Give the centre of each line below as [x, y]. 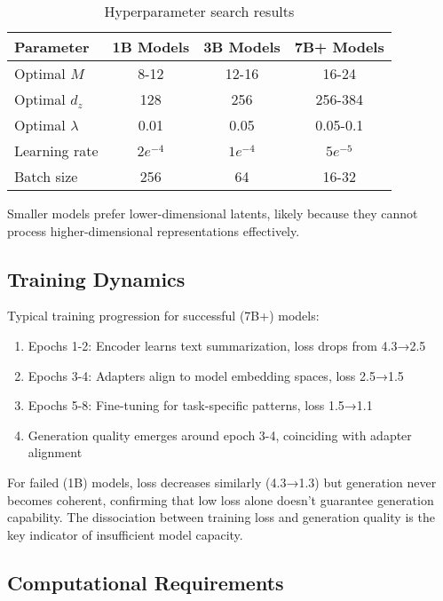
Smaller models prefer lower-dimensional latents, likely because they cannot [213, 213]
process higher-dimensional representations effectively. [154, 230]
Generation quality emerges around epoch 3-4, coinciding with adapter [220, 435]
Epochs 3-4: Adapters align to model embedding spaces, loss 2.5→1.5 [216, 375]
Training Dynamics [96, 278]
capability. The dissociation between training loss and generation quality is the [221, 517]
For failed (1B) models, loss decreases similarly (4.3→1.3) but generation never [222, 482]
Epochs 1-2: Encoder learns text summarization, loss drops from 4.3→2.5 [227, 345]
